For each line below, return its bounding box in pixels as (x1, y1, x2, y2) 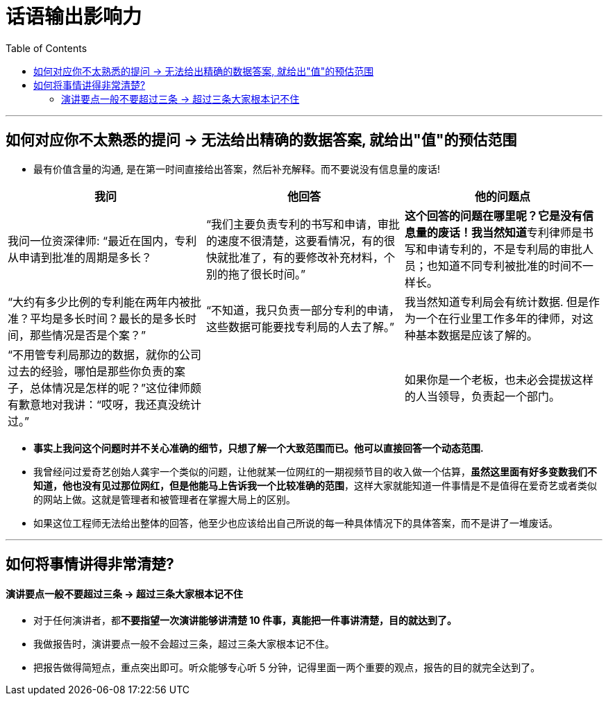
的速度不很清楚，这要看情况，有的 (205, 233, 384, 248)
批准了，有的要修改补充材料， (228, 250, 384, 264)
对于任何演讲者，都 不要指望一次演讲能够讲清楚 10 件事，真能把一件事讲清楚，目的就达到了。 (33, 614, 457, 627)
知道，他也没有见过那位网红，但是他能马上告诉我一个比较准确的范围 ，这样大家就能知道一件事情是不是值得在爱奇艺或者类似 (33, 479, 597, 491)
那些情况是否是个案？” (30, 328, 146, 342)
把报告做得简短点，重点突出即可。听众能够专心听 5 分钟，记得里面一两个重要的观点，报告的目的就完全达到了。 (33, 661, 541, 674)
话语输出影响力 (6, 5, 142, 28)
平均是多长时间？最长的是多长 (30, 311, 186, 326)
